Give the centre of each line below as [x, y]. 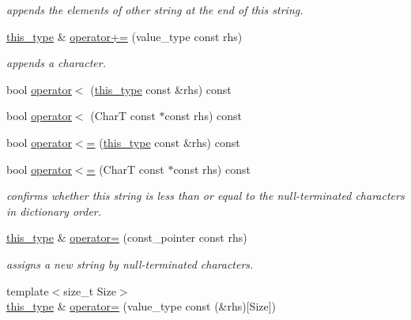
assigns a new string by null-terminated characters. [130, 264]
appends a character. [56, 63]
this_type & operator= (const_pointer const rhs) [127, 237]
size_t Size [90, 290]
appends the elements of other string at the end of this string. [155, 9]
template [28, 290]
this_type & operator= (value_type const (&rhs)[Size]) [141, 306]
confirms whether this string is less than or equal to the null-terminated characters [205, 196]
